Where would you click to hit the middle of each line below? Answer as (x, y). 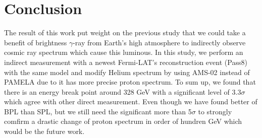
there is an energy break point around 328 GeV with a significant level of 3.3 (123, 91)
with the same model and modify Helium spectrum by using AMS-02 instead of (127, 72)
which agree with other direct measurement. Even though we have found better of (131, 101)
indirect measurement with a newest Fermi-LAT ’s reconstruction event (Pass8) (126, 62)
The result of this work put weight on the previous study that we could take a (125, 32)
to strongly (215, 111)
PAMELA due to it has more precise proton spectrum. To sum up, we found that (130, 82)
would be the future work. (44, 131)
